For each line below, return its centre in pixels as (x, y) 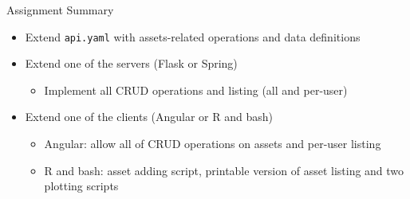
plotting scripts (81, 186)
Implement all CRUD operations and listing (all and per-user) (196, 90)
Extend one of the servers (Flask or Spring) (131, 63)
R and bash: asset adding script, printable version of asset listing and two (224, 170)
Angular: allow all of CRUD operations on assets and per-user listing (213, 144)
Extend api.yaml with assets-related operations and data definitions (193, 36)
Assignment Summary (60, 10)
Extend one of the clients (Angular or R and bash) (149, 117)
